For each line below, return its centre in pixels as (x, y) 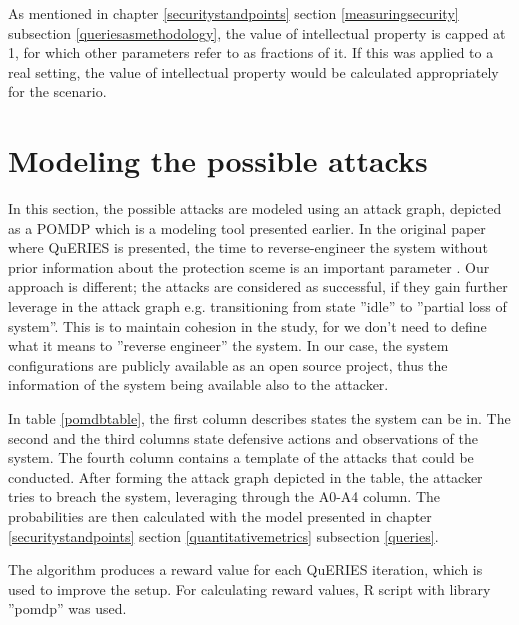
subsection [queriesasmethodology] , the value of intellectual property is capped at (257, 32)
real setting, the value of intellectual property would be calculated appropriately (253, 71)
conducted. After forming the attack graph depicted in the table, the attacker (245, 476)
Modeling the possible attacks (218, 160)
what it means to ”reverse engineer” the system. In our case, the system (228, 345)
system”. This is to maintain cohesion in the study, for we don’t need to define (247, 325)
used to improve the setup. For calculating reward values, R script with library (249, 588)
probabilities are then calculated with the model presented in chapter (220, 516)
